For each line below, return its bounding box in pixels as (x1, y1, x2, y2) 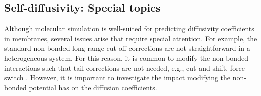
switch (4, 72, 24, 83)
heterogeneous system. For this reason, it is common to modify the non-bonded (4, 52, 248, 63)
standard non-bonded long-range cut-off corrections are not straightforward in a (4, 43, 250, 53)
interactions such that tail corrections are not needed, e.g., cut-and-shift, (4, 62, 228, 73)
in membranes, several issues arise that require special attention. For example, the (4, 33, 257, 43)
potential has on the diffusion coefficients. (29, 82, 157, 92)
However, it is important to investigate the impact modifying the (30, 72, 231, 83)
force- (230, 62, 247, 73)
